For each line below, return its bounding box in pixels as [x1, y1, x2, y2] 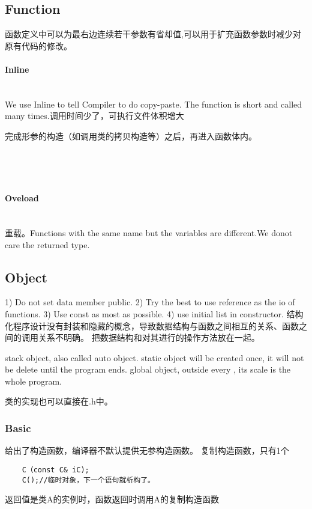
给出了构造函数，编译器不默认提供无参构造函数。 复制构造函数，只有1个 [5, 444, 289, 457]
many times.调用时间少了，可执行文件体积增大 [5, 109, 184, 122]
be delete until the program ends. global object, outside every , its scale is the [5, 363, 291, 376]
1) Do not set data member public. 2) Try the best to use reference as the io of [5, 296, 295, 308]
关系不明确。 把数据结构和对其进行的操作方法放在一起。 [38, 331, 260, 344]
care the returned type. [5, 238, 90, 251]
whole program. [5, 374, 62, 387]
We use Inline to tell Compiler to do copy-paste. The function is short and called [5, 97, 302, 110]
